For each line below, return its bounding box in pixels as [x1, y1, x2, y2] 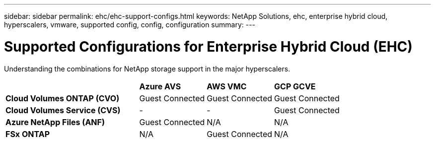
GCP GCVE [274, 81, 316, 91]
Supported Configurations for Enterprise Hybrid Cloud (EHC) [4, 38, 413, 55]
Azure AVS [139, 81, 181, 91]
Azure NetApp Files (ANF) [5, 117, 105, 127]
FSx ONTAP [5, 129, 50, 139]
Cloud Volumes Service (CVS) [5, 105, 121, 115]
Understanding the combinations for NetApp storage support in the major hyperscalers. [4, 64, 290, 73]
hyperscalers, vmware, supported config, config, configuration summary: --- [4, 20, 256, 29]
